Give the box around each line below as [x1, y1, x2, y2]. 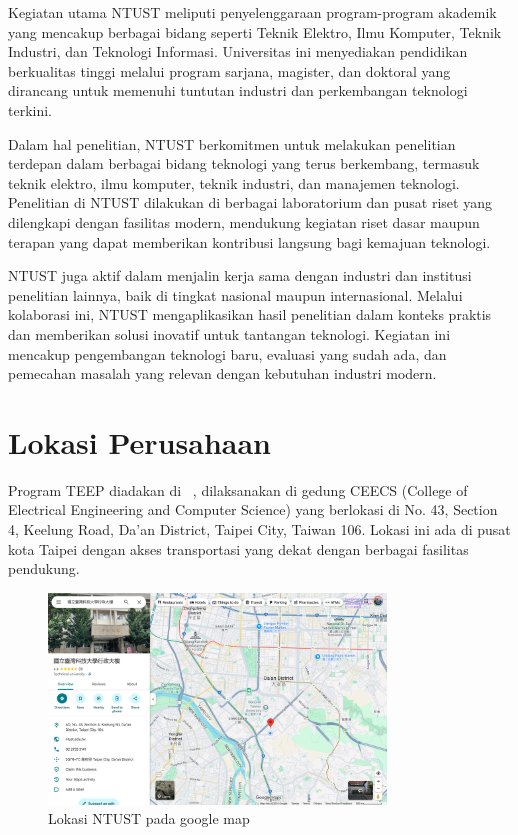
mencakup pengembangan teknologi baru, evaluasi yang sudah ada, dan [8, 343, 447, 364]
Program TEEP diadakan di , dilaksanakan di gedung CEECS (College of [8, 479, 468, 500]
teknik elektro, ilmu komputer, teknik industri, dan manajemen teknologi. [8, 172, 460, 193]
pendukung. [8, 558, 80, 579]
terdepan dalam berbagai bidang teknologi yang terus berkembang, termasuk [8, 153, 480, 174]
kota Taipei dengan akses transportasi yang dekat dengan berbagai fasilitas [8, 538, 469, 559]
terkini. [8, 99, 53, 120]
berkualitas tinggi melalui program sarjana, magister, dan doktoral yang [8, 60, 451, 81]
